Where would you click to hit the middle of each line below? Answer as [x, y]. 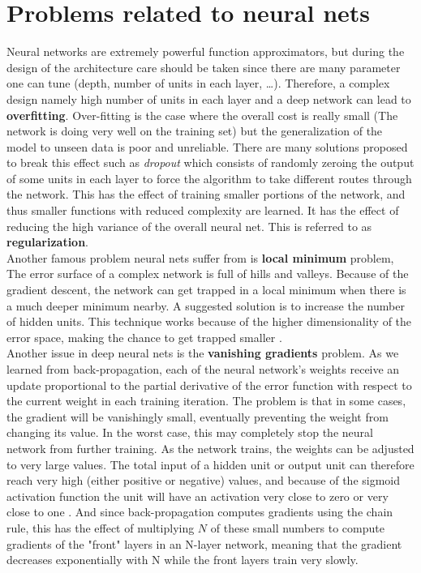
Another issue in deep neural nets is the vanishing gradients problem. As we [203, 353]
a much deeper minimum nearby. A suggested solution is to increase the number [206, 305]
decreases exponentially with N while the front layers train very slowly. [183, 560]
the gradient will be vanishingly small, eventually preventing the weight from [198, 416]
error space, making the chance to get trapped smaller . [144, 337]
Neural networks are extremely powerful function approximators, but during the [206, 51]
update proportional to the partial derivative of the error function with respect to [209, 385]
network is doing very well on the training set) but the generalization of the [195, 131]
